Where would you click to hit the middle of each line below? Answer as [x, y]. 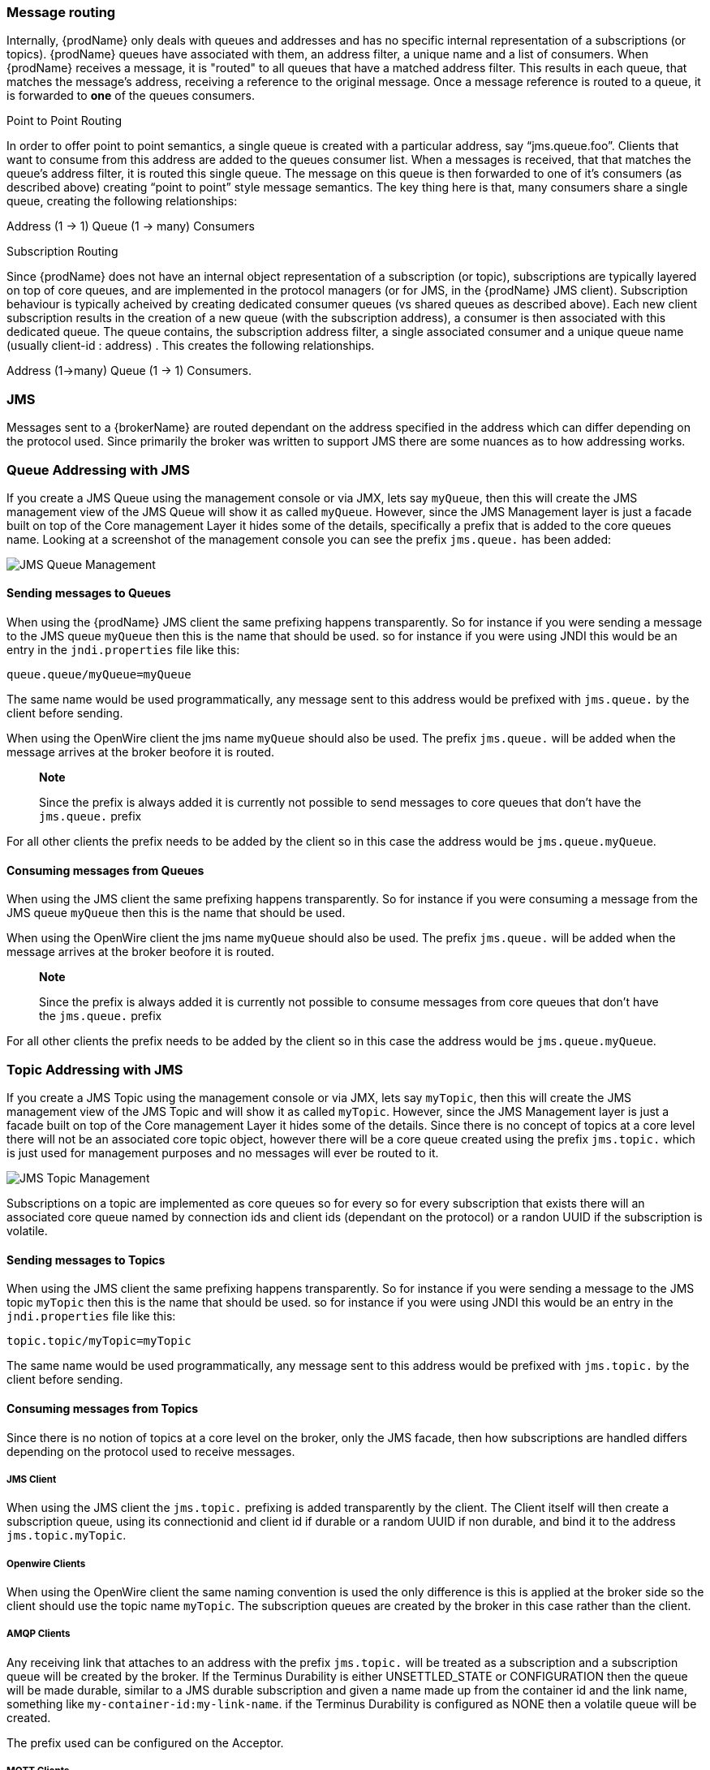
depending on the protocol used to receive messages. [151, 1451]
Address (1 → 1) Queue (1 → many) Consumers [131, 226]
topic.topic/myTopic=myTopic [99, 1341]
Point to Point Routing [64, 121]
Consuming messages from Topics [103, 1408]
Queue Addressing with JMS [99, 469]
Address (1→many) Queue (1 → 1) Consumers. [129, 371]
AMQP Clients [39, 1634]
